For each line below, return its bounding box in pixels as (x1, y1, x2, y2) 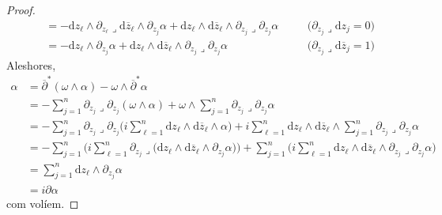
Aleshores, (6, 56, 56, 73)
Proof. (6, 2, 36, 17)
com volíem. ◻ (6, 194, 79, 211)
